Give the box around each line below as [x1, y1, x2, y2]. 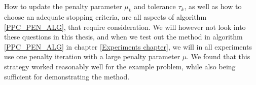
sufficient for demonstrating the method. [4, 71, 130, 81]
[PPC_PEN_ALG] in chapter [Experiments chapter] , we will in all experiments [4, 41, 252, 52]
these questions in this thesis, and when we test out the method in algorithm [4, 31, 243, 42]
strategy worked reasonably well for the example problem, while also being [4, 61, 236, 71]
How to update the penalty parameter [4, 1, 122, 12]
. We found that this [187, 51, 250, 62]
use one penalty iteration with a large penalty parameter [4, 51, 180, 62]
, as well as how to [184, 1, 242, 12]
